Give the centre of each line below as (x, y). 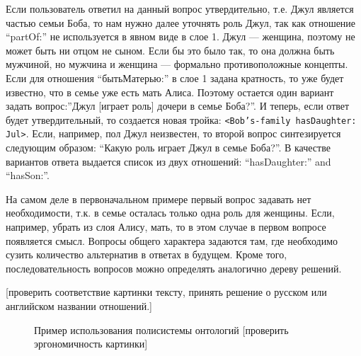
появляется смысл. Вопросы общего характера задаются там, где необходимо (172, 240)
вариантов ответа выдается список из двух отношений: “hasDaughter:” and (168, 161)
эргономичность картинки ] (91, 344)
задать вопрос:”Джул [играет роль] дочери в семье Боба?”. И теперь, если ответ (178, 106)
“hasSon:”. (28, 175)
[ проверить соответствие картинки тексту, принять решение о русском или (166, 292)
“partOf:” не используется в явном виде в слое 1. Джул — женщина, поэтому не (180, 36)
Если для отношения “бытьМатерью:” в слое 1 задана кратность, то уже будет (175, 77)
